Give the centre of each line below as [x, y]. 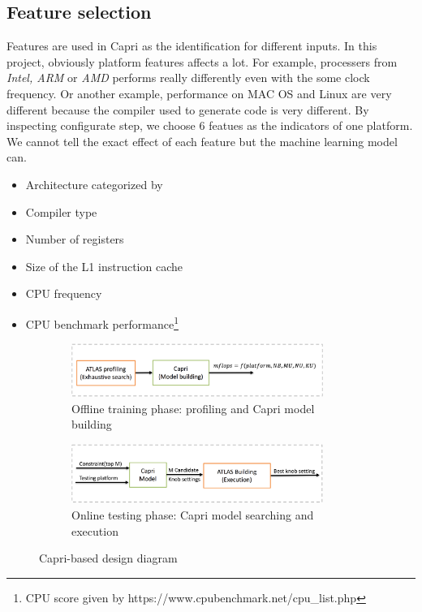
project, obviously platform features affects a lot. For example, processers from [202, 61]
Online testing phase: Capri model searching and [193, 514]
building [92, 424]
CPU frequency [64, 293]
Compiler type [61, 211]
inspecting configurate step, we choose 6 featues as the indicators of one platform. [210, 125]
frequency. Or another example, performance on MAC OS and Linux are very [199, 93]
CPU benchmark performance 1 [102, 322]
